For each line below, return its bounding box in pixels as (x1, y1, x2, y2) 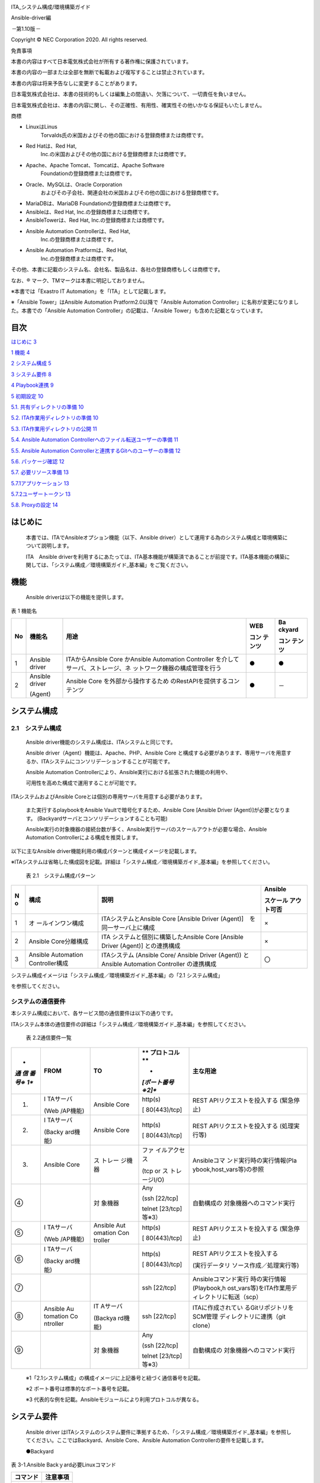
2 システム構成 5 (11, 359, 52, 367)
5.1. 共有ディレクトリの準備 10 (11, 403, 84, 410)
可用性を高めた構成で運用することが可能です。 (25, 779, 140, 787)
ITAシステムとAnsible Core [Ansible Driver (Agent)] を (101, 914, 256, 922)
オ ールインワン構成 (28, 919, 84, 927)
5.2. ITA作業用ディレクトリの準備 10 (11, 414, 99, 421)
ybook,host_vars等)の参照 (192, 1165, 264, 1173)
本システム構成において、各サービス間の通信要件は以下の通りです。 (11, 1010, 177, 1017)
